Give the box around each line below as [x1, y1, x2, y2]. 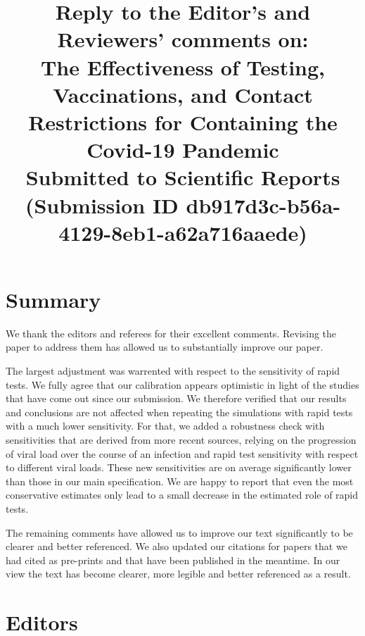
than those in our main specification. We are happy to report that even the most [6, 473, 354, 488]
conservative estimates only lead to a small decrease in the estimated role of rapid [6, 487, 359, 502]
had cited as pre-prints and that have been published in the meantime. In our [6, 552, 340, 567]
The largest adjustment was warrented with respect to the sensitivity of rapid [6, 363, 340, 378]
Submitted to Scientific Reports [25, 163, 340, 192]
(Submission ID [25, 190, 179, 219]
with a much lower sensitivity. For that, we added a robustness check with [6, 418, 325, 433]
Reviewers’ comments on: [57, 25, 309, 54]
